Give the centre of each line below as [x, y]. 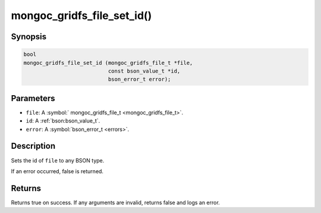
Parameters [33, 98]
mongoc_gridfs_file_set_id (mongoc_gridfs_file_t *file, [108, 63]
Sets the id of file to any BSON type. [58, 160]
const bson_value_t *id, [144, 71]
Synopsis [29, 37]
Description [33, 146]
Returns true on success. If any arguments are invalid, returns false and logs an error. [115, 202]
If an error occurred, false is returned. [57, 171]
